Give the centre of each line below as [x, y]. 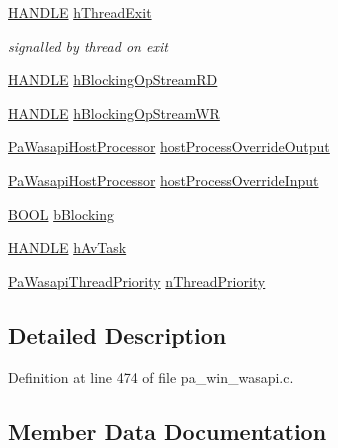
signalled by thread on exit [88, 45]
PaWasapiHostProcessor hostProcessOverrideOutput [169, 146]
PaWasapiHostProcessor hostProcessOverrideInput [163, 179]
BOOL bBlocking [61, 213]
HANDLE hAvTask [67, 247]
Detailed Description [117, 334]
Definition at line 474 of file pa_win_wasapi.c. [151, 376]
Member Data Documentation [167, 430]
